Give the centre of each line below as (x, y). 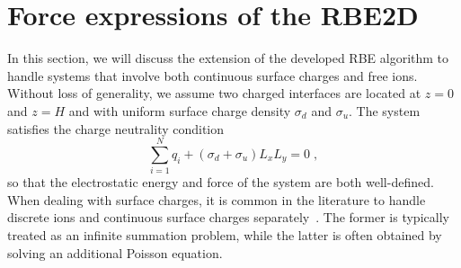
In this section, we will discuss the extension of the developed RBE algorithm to (228, 58)
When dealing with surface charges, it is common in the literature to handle (217, 199)
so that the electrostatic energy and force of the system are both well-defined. (221, 182)
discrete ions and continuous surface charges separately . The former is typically (228, 217)
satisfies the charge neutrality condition (116, 128)
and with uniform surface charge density (180, 110)
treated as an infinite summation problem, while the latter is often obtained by (225, 235)
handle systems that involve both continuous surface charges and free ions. (213, 75)
